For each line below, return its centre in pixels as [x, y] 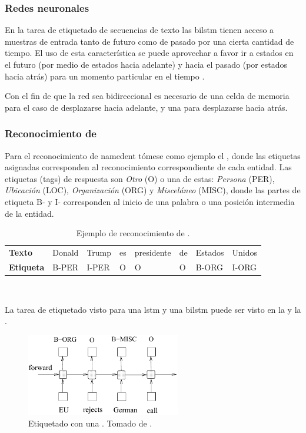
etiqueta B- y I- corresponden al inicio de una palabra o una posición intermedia [150, 201]
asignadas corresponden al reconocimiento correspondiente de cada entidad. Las [148, 167]
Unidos [245, 252]
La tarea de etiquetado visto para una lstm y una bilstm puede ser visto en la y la [153, 309]
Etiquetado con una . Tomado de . [90, 423]
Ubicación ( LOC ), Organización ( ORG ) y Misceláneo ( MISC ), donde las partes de [153, 190]
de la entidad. [29, 213]
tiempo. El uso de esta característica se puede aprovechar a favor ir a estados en [149, 53]
